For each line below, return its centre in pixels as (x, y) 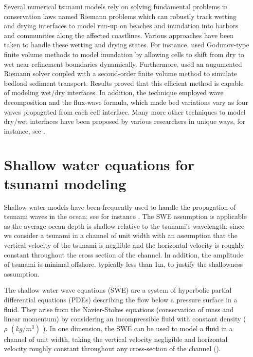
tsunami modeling (65, 183)
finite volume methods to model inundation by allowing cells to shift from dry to (124, 54)
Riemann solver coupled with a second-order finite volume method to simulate (120, 73)
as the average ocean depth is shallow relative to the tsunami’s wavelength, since (124, 226)
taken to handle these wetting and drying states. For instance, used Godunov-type (127, 45)
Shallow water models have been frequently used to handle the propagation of (120, 207)
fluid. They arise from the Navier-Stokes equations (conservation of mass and (119, 309)
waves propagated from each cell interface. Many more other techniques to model (125, 111)
